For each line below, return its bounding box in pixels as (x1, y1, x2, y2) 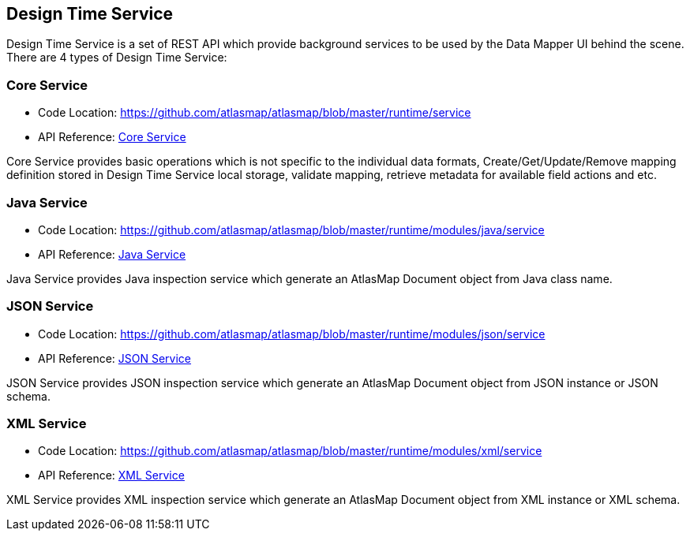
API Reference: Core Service (38, 130, 186, 144)
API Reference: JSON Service (38, 351, 192, 365)
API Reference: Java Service (38, 247, 186, 261)
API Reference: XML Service (38, 468, 185, 483)
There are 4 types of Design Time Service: (6, 50, 227, 65)
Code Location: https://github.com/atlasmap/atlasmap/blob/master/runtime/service (38, 106, 471, 120)
